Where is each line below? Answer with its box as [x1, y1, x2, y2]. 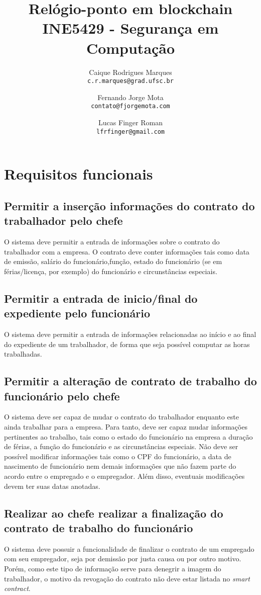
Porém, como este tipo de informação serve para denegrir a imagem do [4, 563, 221, 573]
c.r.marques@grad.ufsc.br [87, 77, 174, 85]
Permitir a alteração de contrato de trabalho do [4, 373, 257, 389]
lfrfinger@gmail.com [96, 128, 165, 135]
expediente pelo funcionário [4, 305, 150, 321]
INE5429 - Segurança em [42, 18, 219, 38]
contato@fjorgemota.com [91, 103, 170, 110]
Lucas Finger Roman [98, 117, 163, 127]
